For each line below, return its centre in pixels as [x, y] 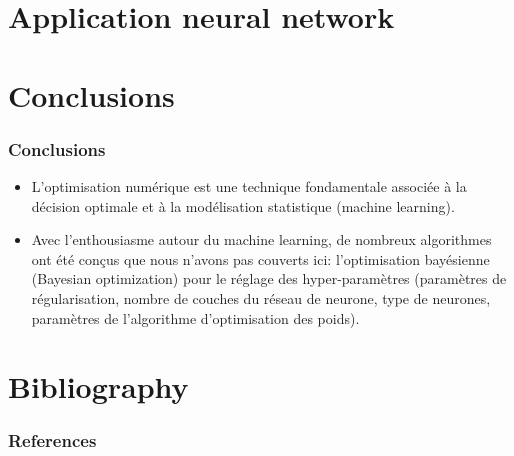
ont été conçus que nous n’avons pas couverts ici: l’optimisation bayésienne [260, 258]
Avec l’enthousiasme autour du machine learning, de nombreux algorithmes [261, 239]
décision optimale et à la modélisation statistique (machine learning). [243, 205]
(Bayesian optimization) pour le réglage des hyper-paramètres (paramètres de [269, 278]
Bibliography [98, 386]
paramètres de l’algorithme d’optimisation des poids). [195, 317]
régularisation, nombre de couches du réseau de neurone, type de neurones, [261, 297]
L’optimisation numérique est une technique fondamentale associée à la [249, 185]
